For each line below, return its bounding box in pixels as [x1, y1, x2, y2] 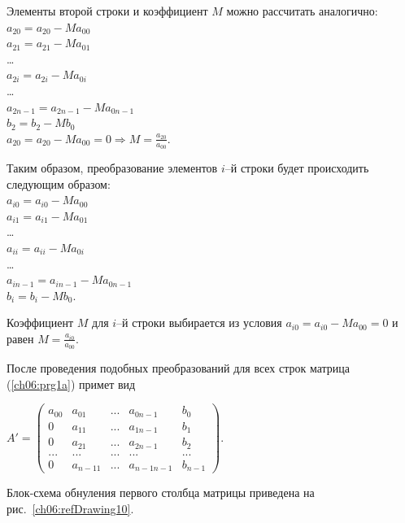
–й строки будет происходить [224, 159, 369, 176]
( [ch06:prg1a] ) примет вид [7, 375, 136, 392]
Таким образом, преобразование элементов [7, 159, 218, 176]
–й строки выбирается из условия [116, 314, 282, 331]
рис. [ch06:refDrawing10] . [7, 499, 134, 516]
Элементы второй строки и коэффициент [7, 2, 208, 19]
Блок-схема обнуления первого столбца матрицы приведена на [7, 484, 315, 501]
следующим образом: [7, 175, 111, 192]
